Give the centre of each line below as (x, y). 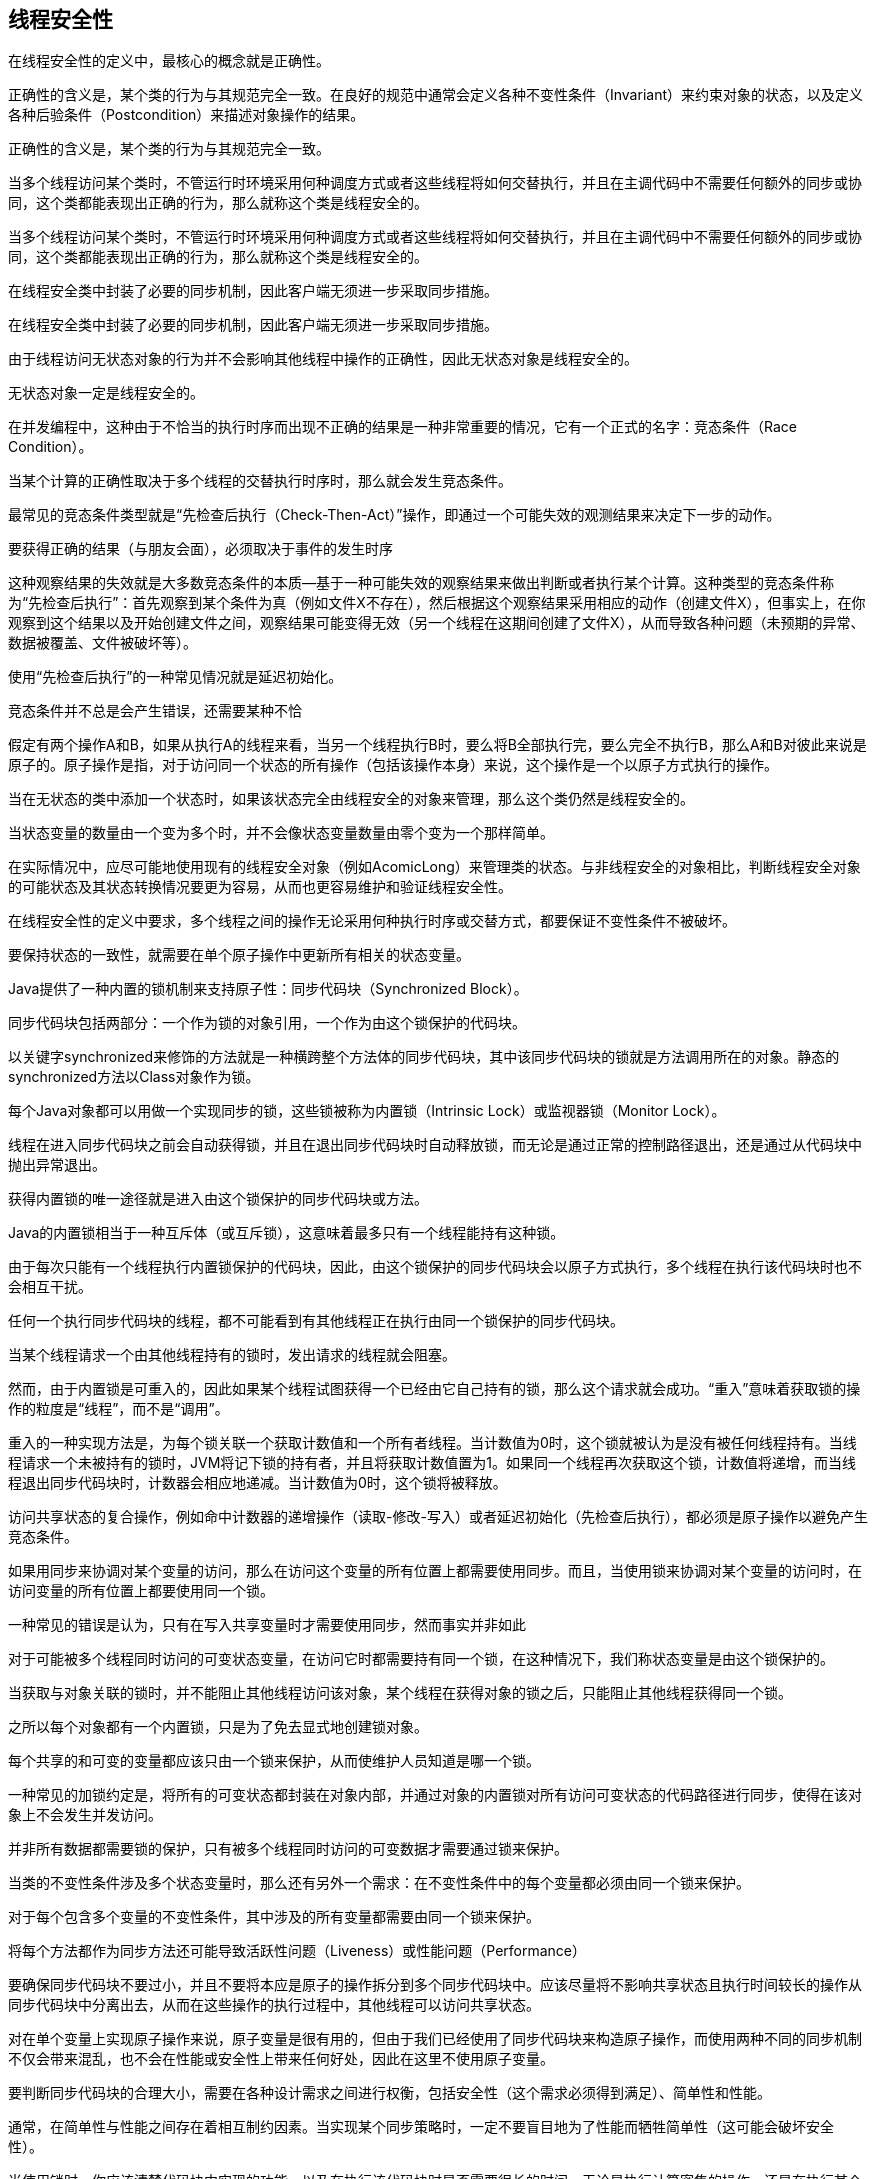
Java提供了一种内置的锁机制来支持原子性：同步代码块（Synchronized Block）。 (268, 989)
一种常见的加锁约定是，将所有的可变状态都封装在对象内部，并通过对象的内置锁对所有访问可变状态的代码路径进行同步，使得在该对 (435, 1795)
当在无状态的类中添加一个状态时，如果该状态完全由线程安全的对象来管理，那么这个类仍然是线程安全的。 (351, 799)
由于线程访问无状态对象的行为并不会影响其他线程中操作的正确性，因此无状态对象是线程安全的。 (323, 359)
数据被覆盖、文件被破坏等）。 (102, 643)
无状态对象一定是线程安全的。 (106, 393)
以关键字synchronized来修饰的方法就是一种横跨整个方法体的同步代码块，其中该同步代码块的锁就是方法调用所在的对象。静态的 (424, 1057)
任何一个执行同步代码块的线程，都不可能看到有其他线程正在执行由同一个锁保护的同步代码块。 (316, 1321)
